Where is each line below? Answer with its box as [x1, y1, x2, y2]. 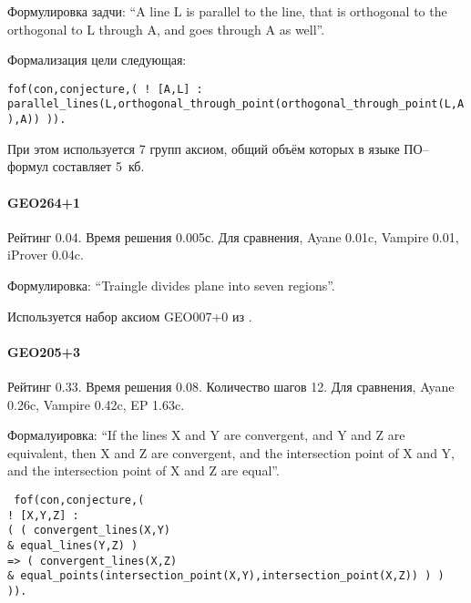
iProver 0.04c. [7, 245, 84, 264]
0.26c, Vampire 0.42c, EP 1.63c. [7, 394, 185, 414]
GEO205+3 [7, 342, 81, 361]
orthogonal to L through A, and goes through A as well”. [7, 19, 325, 38]
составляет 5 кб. [52, 157, 145, 176]
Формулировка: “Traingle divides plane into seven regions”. [7, 275, 335, 294]
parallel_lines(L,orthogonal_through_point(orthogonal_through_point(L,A [7, 97, 465, 111]
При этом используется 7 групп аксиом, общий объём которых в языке [7, 138, 400, 158]
